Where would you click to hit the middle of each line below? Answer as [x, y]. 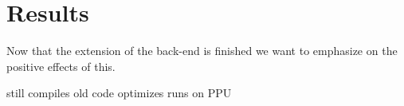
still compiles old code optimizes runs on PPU [119, 93]
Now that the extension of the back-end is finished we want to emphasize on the [202, 51]
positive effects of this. [61, 66]
